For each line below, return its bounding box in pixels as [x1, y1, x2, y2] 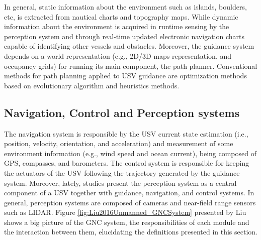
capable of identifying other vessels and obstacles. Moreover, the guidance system [4, 41, 254, 51]
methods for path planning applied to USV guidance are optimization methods [4, 70, 247, 81]
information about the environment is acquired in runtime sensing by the [4, 21, 229, 32]
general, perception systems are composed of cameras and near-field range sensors [4, 197, 256, 207]
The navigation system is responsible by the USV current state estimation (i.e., [4, 128, 248, 139]
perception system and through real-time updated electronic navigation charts [4, 31, 245, 41]
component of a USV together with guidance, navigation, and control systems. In [4, 187, 254, 198]
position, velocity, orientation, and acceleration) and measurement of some [4, 138, 233, 149]
